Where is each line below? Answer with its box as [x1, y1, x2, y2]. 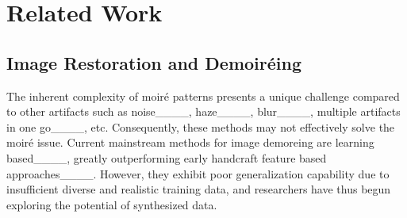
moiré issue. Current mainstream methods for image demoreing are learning [6, 134, 374, 151]
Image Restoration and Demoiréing [6, 50, 302, 75]
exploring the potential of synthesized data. [6, 196, 217, 212]
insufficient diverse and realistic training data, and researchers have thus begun [6, 181, 391, 197]
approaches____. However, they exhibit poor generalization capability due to [6, 165, 390, 182]
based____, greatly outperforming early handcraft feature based [6, 149, 327, 166]
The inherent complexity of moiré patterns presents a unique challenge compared [6, 87, 400, 104]
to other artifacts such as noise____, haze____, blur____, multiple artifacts [6, 103, 401, 120]
